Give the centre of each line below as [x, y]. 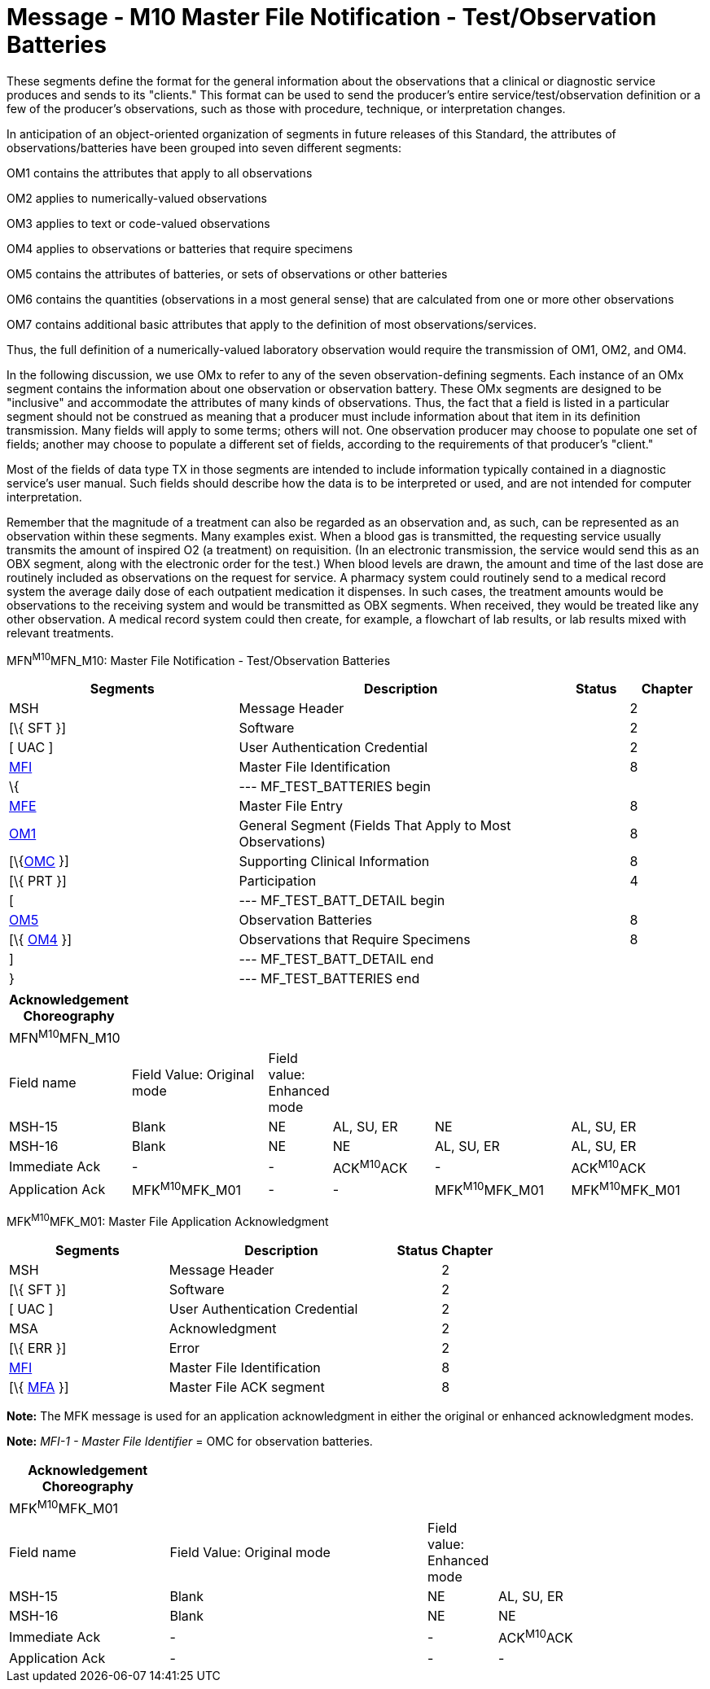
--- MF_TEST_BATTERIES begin [335, 787]
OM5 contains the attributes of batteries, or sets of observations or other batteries [227, 273]
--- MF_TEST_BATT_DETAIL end [336, 959]
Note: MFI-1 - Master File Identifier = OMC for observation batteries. [190, 1442]
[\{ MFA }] [39, 1387]
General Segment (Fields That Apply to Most [375, 826]
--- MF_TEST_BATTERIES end [329, 979]
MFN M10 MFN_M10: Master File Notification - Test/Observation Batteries [199, 659]
